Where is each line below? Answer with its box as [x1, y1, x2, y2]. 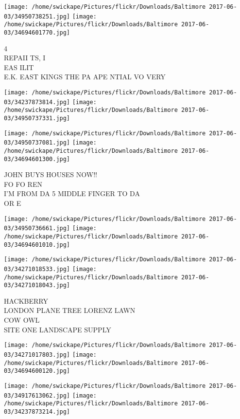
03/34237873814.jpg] [4, 98, 70, 106]
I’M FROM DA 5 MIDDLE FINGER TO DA [4, 188, 140, 199]
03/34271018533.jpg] [4, 265, 70, 273]
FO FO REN [4, 179, 42, 189]
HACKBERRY [4, 295, 48, 306]
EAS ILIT [4, 62, 34, 72]
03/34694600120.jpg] [4, 367, 70, 375]
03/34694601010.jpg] [4, 241, 70, 248]
